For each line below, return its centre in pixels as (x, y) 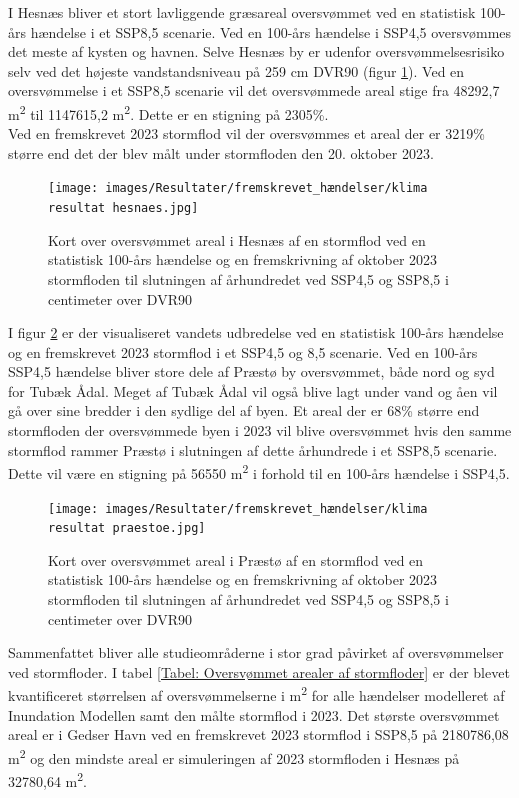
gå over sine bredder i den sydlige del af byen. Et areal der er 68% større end (244, 410)
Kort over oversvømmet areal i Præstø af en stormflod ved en (236, 559)
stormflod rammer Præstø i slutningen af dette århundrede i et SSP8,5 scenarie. (253, 449)
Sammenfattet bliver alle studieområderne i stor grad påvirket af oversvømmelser (256, 652)
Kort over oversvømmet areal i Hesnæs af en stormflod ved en (237, 239)
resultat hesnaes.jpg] (123, 208)
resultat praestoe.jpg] (127, 528)
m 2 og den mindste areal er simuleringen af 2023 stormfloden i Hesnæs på (234, 756)
